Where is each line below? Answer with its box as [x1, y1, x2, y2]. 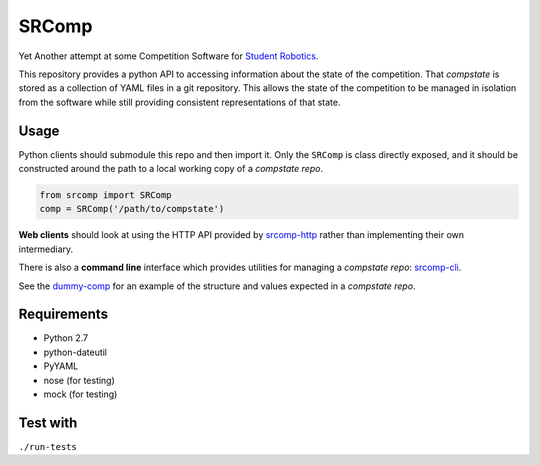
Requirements [18, 306, 109, 323]
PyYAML [43, 360, 79, 372]
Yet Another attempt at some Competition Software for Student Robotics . [18, 50, 319, 62]
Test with [18, 414, 78, 431]
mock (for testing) [43, 388, 118, 400]
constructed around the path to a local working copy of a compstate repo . [18, 163, 324, 175]
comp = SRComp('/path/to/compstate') [39, 203, 225, 215]
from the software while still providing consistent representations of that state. [18, 96, 341, 108]
